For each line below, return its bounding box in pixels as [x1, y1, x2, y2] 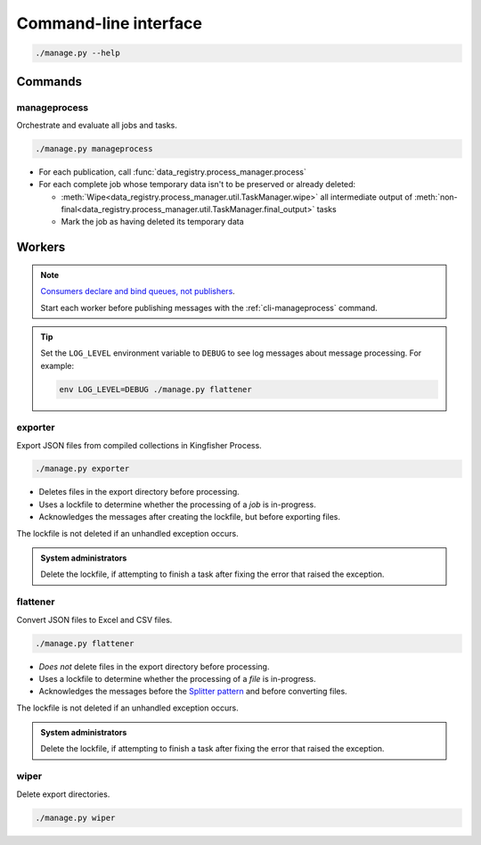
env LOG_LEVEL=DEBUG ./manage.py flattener [59, 384, 253, 394]
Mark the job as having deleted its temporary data [61, 217, 244, 227]
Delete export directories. [16, 789, 110, 800]
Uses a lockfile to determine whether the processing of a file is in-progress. [38, 673, 316, 684]
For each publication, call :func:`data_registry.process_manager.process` [38, 166, 306, 177]
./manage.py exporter [35, 464, 130, 474]
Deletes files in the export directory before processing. [38, 487, 240, 497]
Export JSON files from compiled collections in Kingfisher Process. [16, 439, 262, 450]
